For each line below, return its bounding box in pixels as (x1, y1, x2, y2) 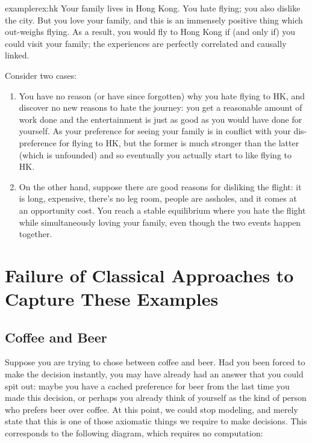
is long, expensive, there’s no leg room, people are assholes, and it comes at (19, 192, 297, 205)
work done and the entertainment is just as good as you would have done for (19, 113, 302, 125)
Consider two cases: (5, 69, 77, 81)
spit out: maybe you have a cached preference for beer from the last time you (5, 379, 290, 392)
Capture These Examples (5, 287, 219, 311)
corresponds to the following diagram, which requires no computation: (5, 427, 263, 439)
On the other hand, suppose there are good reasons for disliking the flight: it (19, 180, 302, 193)
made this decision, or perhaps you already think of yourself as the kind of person (5, 391, 307, 404)
